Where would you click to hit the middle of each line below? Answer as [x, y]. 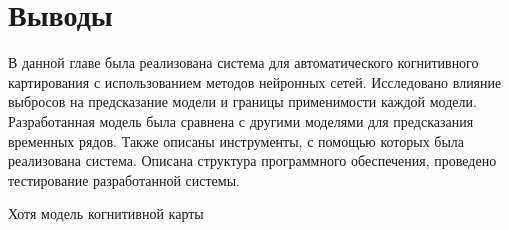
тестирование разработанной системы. [124, 179]
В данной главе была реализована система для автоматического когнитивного [243, 62]
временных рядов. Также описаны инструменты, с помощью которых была [236, 140]
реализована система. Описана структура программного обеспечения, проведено [252, 160]
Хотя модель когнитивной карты [106, 213]
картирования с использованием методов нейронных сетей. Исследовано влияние [255, 81]
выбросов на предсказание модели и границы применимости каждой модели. [242, 101]
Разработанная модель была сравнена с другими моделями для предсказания [241, 120]
